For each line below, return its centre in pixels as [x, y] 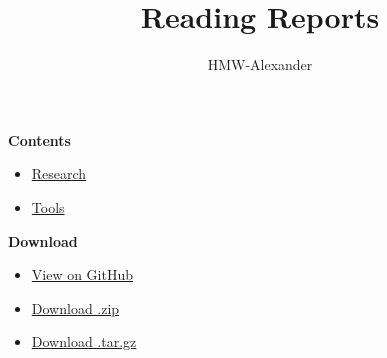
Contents [39, 139]
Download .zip [75, 307]
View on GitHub [82, 274]
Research [59, 173]
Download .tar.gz [84, 341]
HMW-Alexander [260, 64]
